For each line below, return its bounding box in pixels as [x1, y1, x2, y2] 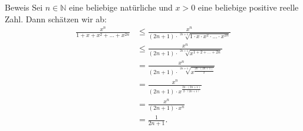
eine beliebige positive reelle [197, 1, 299, 13]
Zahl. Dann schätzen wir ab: [5, 12, 107, 25]
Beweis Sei [5, 1, 43, 13]
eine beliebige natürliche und [68, 1, 173, 13]
